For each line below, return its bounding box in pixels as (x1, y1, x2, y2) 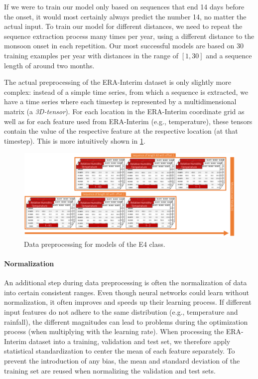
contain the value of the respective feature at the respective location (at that (4, 126, 238, 136)
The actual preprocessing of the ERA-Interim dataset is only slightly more (4, 77, 231, 87)
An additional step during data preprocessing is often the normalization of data (4, 277, 247, 288)
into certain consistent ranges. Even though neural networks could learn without (4, 287, 249, 297)
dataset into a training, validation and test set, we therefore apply (28, 336, 231, 346)
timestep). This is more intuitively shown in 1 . (4, 135, 145, 146)
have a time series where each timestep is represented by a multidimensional (4, 96, 237, 107)
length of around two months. (4, 60, 95, 70)
